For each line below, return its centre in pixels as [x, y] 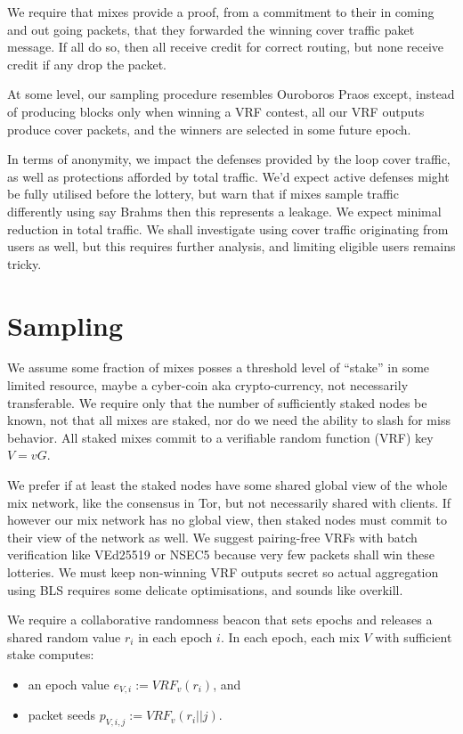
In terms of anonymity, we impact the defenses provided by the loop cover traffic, [229, 159]
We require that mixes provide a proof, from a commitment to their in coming [221, 12]
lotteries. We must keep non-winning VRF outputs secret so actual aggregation [223, 571]
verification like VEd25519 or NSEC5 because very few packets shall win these [221, 555]
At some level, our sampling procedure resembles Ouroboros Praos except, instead [231, 94]
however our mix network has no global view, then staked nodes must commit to [227, 520]
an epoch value [69, 684]
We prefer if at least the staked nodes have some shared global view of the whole [227, 485]
